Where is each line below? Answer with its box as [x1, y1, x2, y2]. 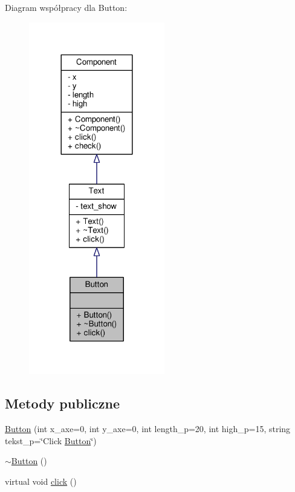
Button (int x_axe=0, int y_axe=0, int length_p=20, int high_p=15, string [5, 422, 291, 435]
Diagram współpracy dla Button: [5, 1, 128, 13]
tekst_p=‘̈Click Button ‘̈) [5, 434, 97, 447]
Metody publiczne [5, 394, 120, 413]
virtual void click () [5, 474, 77, 487]
